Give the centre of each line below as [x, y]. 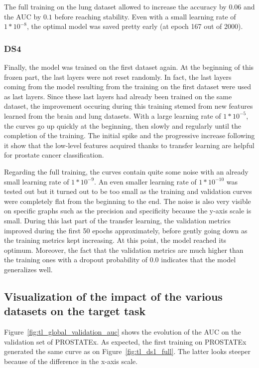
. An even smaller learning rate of [145, 181]
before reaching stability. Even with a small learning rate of [145, 16]
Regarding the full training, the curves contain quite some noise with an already [126, 171]
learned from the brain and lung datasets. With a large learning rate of [113, 115]
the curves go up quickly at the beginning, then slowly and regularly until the [123, 125]
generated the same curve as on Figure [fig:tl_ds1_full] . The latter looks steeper [128, 351]
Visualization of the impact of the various [113, 296]
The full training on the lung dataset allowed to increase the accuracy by [115, 6]
